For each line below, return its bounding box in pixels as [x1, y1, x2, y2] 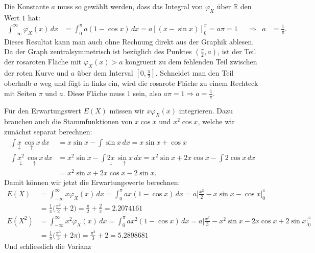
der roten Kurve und [4, 67, 69, 78]
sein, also [133, 87, 161, 98]
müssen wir [109, 105, 144, 116]
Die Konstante [4, 1, 49, 11]
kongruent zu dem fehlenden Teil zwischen [125, 56, 257, 67]
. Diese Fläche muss [63, 87, 125, 98]
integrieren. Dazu [179, 105, 233, 116]
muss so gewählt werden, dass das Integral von [57, 1, 203, 11]
